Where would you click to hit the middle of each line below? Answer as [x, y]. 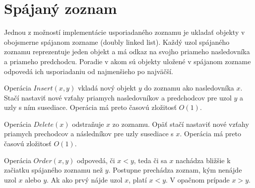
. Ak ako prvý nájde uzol [85, 179]
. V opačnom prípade [198, 179]
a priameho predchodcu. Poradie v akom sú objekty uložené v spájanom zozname [127, 61]
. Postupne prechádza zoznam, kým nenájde [175, 170]
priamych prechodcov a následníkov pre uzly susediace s [89, 134]
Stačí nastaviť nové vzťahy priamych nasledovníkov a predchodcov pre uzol [118, 97]
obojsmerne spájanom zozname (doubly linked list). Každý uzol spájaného [117, 42]
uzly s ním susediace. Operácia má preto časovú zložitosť [91, 107]
